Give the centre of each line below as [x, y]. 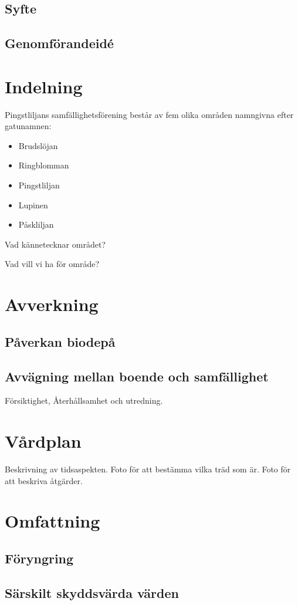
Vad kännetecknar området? [55, 244]
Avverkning [52, 304]
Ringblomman [44, 165]
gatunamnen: [28, 126]
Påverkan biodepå [60, 341]
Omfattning [53, 521]
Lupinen [33, 205]
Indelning [44, 86]
